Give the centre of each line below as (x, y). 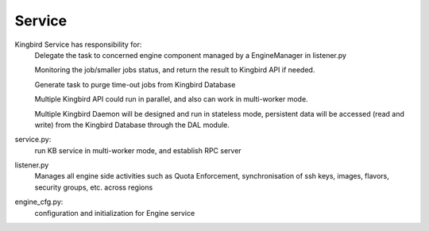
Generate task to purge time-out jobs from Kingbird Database (135, 84)
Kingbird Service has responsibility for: (78, 44)
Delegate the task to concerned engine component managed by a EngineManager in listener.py (191, 55)
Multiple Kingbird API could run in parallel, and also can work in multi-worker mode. (172, 99)
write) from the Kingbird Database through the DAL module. (132, 125)
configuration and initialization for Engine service (115, 213)
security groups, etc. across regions (94, 187)
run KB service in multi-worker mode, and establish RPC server (138, 150)
